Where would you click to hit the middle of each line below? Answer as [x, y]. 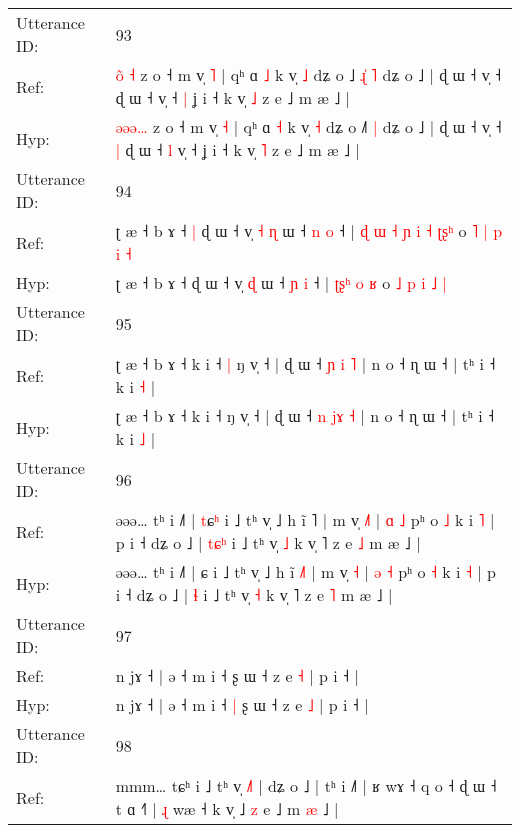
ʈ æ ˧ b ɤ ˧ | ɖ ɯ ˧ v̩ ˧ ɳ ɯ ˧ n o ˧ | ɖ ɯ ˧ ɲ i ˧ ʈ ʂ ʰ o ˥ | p [309, 230]
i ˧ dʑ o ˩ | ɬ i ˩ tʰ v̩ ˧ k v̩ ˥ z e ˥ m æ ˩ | [254, 594]
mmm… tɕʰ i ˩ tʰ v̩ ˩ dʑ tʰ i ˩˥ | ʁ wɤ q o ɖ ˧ [306, 785]
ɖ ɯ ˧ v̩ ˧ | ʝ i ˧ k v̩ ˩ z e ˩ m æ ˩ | [233, 97]
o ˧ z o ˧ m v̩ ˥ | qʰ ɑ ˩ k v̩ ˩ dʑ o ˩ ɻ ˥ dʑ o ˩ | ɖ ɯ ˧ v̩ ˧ [308, 74]
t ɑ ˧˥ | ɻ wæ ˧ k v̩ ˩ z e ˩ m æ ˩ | [227, 808]
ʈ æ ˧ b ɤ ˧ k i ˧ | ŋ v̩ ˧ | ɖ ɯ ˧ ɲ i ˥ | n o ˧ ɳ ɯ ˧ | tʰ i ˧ [305, 363]
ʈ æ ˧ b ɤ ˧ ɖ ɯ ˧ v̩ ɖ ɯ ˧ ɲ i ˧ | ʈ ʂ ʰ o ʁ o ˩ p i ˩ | [281, 282]
